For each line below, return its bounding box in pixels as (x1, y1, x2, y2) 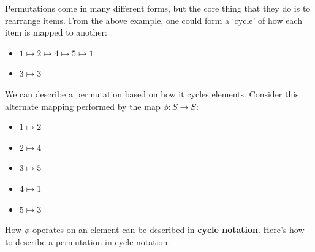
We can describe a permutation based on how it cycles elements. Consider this (5, 87, 299, 100)
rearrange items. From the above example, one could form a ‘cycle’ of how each (5, 13, 302, 26)
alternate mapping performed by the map (5, 99, 161, 112)
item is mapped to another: (5, 26, 107, 39)
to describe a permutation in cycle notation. (5, 235, 170, 248)
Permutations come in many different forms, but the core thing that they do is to (5, 2, 311, 14)
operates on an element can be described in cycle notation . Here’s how (32, 223, 305, 236)
